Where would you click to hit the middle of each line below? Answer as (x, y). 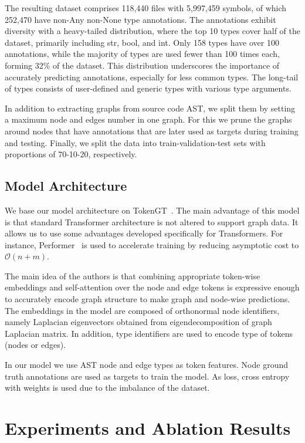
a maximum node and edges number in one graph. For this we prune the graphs (148, 119)
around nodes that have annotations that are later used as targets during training (152, 131)
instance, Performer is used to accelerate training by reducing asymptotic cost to (152, 244)
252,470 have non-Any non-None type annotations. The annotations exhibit (140, 19)
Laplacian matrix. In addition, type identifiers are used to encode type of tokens (149, 333)
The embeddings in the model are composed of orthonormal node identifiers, (142, 310)
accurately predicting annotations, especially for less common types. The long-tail (152, 77)
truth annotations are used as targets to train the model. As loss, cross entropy (147, 376)
